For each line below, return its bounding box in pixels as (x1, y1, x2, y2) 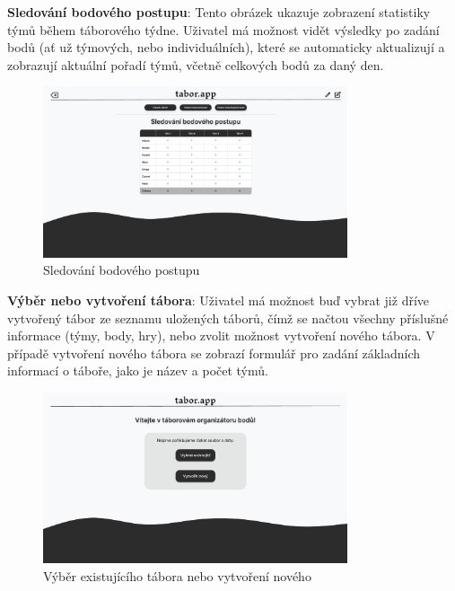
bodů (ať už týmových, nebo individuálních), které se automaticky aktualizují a (7, 38, 445, 57)
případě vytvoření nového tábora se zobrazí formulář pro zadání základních (7, 343, 421, 362)
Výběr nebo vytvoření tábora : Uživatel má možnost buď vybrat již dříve (7, 291, 430, 310)
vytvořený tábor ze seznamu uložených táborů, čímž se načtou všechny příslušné (7, 308, 449, 327)
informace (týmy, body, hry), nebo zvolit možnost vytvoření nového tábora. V (7, 326, 435, 345)
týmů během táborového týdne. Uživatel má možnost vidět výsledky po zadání (7, 20, 440, 39)
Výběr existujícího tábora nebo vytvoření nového (43, 567, 311, 586)
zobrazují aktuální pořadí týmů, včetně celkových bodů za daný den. (7, 55, 384, 74)
